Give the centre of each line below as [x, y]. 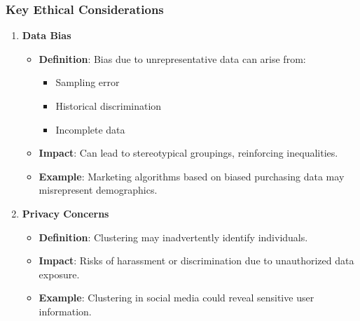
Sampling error [88, 82]
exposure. [59, 274]
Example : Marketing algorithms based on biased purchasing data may [192, 176]
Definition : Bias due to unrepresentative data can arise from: [172, 58]
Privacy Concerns [65, 213]
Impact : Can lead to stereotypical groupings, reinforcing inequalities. [188, 153]
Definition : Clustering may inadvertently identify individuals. [173, 237]
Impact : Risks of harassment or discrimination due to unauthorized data [196, 261]
